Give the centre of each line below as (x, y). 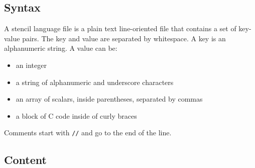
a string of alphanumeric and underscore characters (95, 82)
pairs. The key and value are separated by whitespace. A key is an (124, 38)
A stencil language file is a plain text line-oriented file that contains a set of (120, 28)
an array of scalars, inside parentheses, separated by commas (109, 99)
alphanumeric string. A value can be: (61, 48)
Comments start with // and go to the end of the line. (88, 133)
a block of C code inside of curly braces (76, 115)
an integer (31, 65)
